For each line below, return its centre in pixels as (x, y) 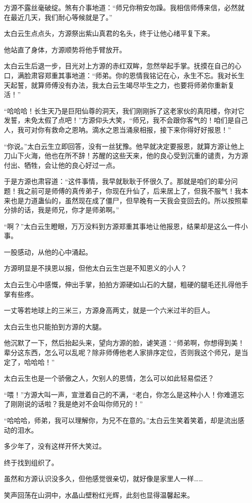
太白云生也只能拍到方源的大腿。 (55, 326)
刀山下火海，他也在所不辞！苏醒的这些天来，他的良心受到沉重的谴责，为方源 (126, 155)
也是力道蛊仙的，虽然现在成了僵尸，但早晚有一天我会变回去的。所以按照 (126, 200)
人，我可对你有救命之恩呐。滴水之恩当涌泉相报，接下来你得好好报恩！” (118, 129)
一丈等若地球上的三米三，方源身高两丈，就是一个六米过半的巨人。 (109, 310)
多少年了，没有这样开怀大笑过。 (55, 446)
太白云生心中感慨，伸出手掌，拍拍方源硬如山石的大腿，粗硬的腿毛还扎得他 (123, 284)
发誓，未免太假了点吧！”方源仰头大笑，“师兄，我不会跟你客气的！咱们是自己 (126, 120)
